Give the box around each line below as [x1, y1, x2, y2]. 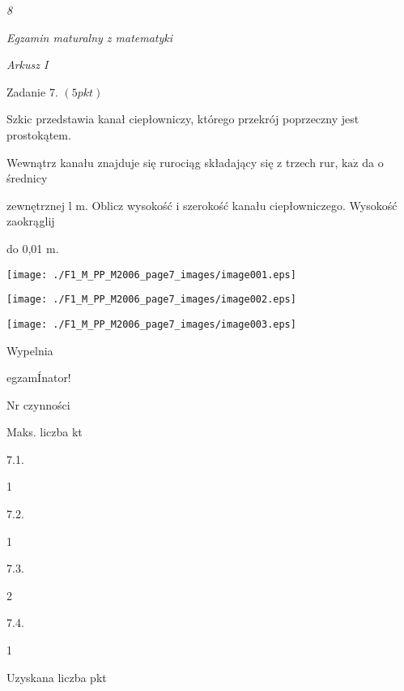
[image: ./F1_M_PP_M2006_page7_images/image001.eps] [6, 268, 296, 281]
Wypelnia [6, 341, 53, 358]
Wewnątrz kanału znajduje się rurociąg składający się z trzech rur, [6, 153, 338, 170]
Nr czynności [6, 396, 70, 413]
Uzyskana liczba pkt [6, 668, 107, 685]
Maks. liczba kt [6, 423, 83, 440]
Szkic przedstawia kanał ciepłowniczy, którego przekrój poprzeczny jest [6, 110, 359, 127]
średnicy [6, 170, 48, 187]
